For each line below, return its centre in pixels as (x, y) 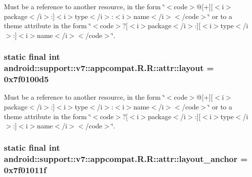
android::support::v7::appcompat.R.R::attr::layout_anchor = (126, 158)
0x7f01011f (25, 169)
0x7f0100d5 (26, 79)
